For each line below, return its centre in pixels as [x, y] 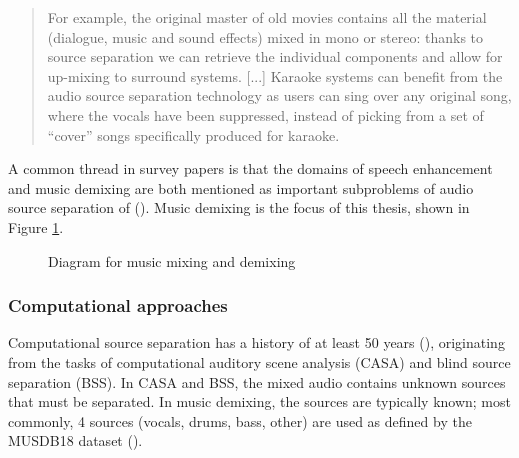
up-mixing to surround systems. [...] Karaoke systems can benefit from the [275, 75]
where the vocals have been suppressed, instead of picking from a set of [265, 114]
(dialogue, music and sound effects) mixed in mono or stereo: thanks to [265, 36]
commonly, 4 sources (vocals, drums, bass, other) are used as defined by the [240, 420]
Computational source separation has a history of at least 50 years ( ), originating [256, 342]
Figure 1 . [36, 226]
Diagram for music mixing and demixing [172, 260]
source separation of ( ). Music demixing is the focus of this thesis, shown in [239, 207]
